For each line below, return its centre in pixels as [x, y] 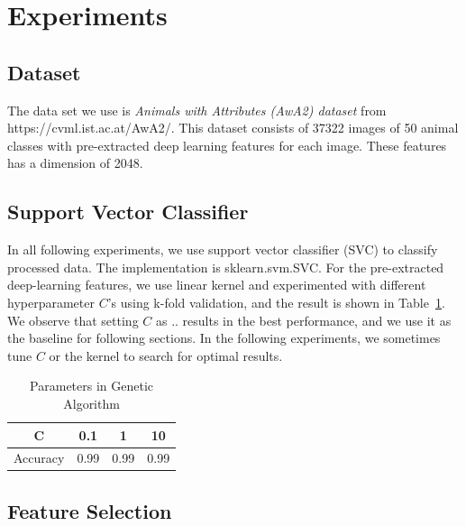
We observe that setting [73, 320]
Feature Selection [90, 510]
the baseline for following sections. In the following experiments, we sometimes [224, 338]
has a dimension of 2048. [75, 163]
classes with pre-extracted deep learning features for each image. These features [227, 145]
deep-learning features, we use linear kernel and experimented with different [217, 285]
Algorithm [91, 403]
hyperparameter [51, 302]
